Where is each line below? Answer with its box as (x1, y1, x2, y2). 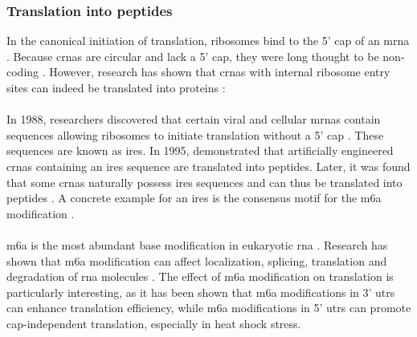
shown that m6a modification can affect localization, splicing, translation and (6, 252, 387, 269)
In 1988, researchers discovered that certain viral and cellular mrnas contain (6, 111, 381, 128)
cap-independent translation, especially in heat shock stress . (6, 315, 301, 331)
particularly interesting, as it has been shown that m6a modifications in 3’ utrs (6, 283, 395, 300)
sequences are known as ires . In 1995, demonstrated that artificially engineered (6, 142, 394, 159)
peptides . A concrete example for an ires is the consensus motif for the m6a (6, 189, 382, 206)
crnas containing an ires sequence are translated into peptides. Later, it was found (6, 157, 411, 174)
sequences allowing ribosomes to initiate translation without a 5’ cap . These (6, 126, 384, 143)
